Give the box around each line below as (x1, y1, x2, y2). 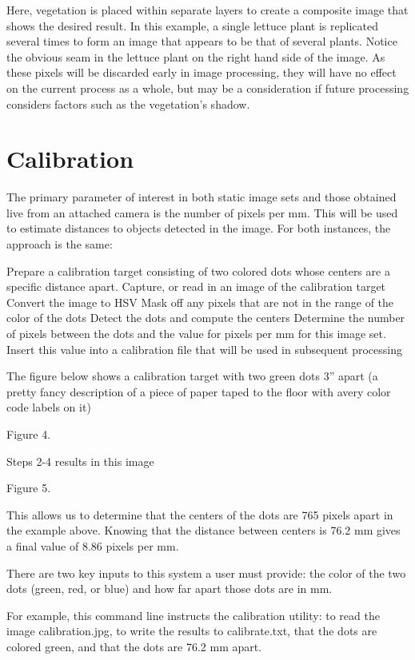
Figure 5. (6, 479, 51, 496)
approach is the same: (6, 236, 113, 252)
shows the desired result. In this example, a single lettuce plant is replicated (6, 17, 378, 34)
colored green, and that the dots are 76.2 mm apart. (6, 638, 262, 654)
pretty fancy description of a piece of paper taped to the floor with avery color (6, 383, 391, 400)
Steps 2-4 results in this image (6, 452, 154, 469)
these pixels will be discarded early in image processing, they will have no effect (6, 64, 397, 81)
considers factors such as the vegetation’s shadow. (6, 95, 250, 112)
